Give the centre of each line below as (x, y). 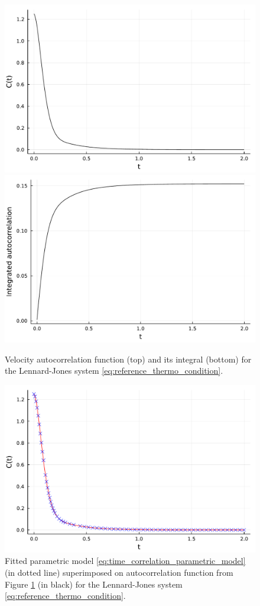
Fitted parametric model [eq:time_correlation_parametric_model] (125, 561)
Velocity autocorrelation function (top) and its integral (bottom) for (128, 359)
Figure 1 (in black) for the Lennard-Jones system (94, 584)
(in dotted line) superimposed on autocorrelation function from (119, 572)
